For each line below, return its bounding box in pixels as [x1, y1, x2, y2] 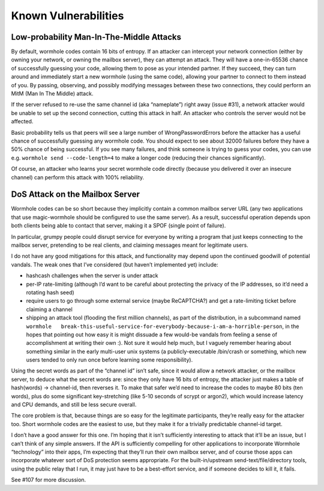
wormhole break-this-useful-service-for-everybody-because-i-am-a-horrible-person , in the [26, 323, 299, 330]
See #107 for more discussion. [11, 476, 86, 484]
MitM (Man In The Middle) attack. [11, 90, 94, 97]
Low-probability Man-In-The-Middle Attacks [11, 32, 182, 42]
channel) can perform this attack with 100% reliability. [11, 173, 145, 181]
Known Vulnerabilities [11, 9, 124, 22]
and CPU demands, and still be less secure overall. [11, 401, 137, 409]
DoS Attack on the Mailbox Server [11, 190, 140, 200]
